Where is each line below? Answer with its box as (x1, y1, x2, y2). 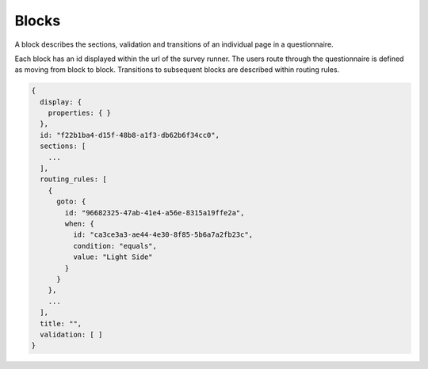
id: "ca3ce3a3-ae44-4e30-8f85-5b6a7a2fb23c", (72, 230, 254, 239)
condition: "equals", (72, 242, 158, 250)
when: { (64, 219, 95, 228)
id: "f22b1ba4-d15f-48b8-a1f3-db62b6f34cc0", (40, 131, 220, 139)
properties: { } (48, 108, 111, 118)
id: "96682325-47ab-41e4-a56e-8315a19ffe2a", (64, 208, 245, 217)
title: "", (40, 319, 82, 328)
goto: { (56, 197, 86, 206)
